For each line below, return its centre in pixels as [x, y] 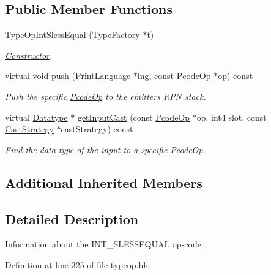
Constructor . [29, 55]
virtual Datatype [36, 117]
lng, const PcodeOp [174, 76]
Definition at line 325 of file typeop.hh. [78, 264]
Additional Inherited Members [104, 182]
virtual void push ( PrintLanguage [68, 76]
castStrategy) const [97, 129]
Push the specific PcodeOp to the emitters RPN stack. [106, 96]
